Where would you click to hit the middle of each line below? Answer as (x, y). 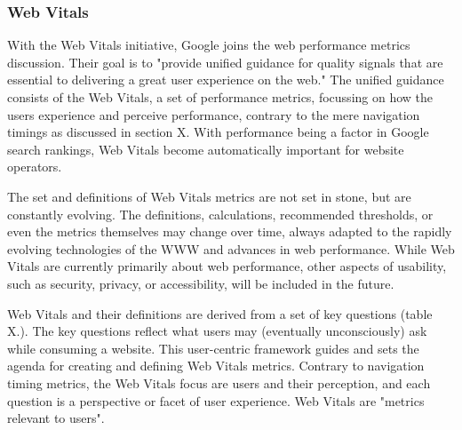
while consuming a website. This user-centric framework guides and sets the (213, 348)
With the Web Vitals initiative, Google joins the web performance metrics (209, 45)
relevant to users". (56, 418)
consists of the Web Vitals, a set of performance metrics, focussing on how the (220, 97)
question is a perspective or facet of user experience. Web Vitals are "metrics (216, 400)
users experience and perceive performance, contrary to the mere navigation (214, 114)
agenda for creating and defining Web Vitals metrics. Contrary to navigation (216, 366)
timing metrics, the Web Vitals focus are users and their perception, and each (219, 382)
